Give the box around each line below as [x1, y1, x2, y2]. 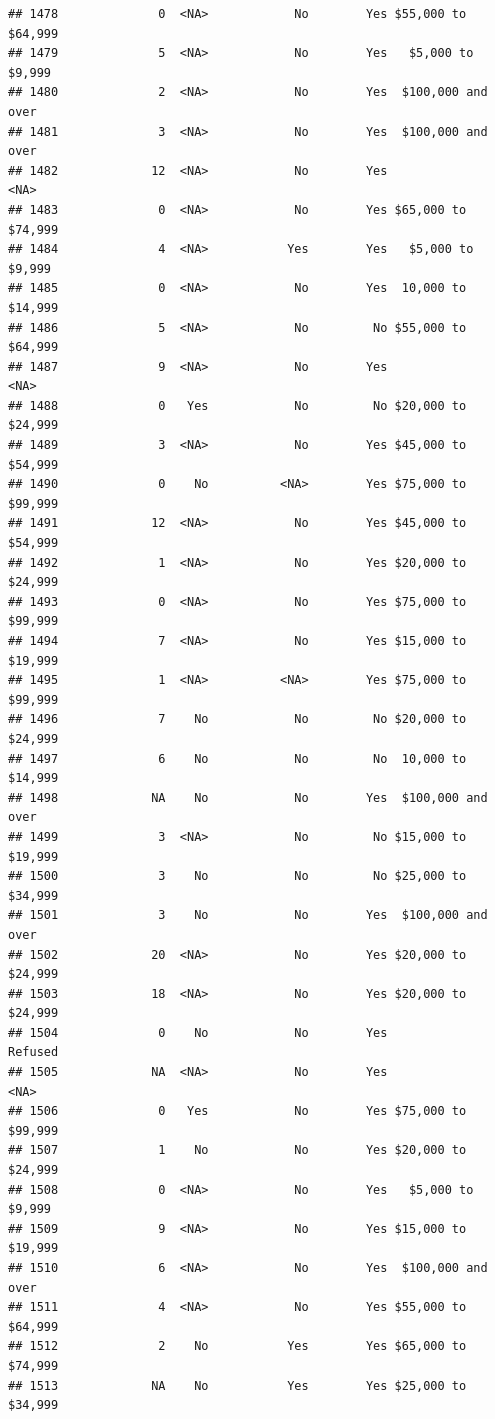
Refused [8, 1045, 59, 1060]
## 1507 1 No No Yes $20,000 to [8, 1143, 467, 1158]
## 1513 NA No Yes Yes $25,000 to [8, 1378, 467, 1393]
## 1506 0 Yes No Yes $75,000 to [8, 1104, 467, 1119]
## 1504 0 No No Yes [8, 1025, 388, 1040]
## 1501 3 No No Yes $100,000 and [8, 908, 488, 923]
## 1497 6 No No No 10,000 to [8, 751, 467, 766]
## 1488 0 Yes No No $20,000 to [8, 398, 467, 413]
